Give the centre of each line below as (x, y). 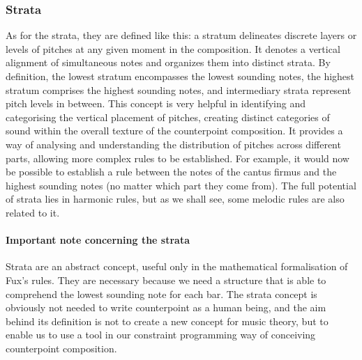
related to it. (33, 212)
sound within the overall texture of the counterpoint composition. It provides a (174, 131)
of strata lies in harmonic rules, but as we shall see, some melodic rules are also (175, 199)
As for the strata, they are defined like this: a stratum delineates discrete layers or (181, 35)
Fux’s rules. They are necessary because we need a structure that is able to (166, 280)
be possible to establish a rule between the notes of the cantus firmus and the (171, 172)
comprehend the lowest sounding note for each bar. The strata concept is (161, 294)
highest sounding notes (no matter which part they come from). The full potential (181, 185)
